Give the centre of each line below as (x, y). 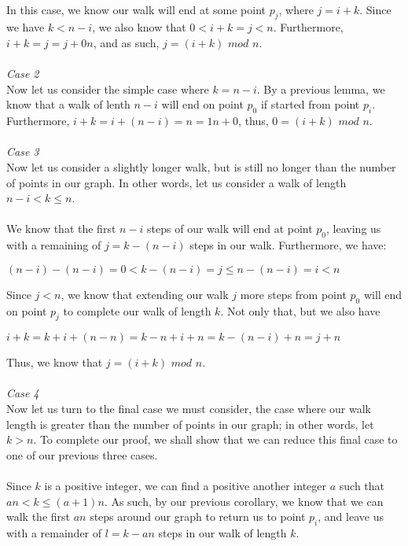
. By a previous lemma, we (321, 89)
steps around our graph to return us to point (198, 516)
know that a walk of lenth (68, 104)
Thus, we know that (55, 362)
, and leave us (351, 516)
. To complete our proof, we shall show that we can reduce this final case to (215, 439)
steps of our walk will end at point (230, 229)
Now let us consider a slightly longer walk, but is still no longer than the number (201, 166)
